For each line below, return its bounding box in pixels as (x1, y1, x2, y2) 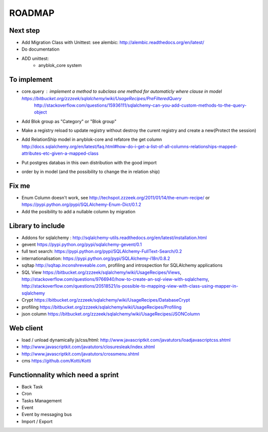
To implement (9, 75, 53, 84)
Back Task (21, 383, 43, 389)
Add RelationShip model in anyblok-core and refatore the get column (21, 136, 162, 142)
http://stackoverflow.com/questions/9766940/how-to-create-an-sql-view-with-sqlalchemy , (21, 276, 209, 282)
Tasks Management (21, 397, 62, 404)
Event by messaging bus (21, 412, 72, 418)
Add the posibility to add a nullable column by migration (21, 208, 136, 214)
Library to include (9, 221, 65, 230)
